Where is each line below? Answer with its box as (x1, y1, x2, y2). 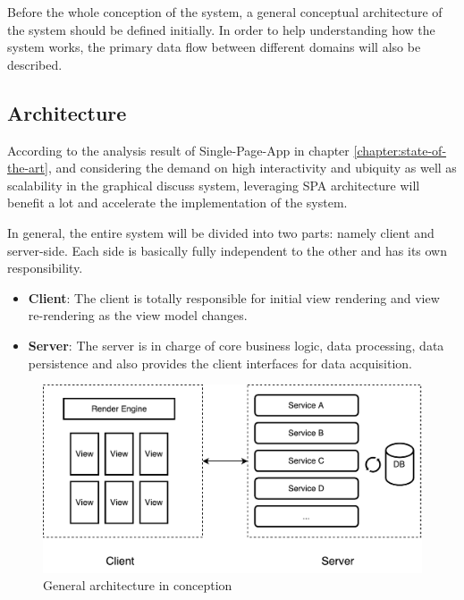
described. (7, 55, 63, 73)
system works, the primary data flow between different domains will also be (7, 38, 421, 56)
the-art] (7, 158, 48, 177)
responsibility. (7, 258, 83, 277)
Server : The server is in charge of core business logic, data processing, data (28, 335, 444, 354)
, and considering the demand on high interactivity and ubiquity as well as (47, 158, 457, 177)
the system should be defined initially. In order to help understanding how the (7, 20, 435, 38)
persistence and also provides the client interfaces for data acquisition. (28, 353, 412, 372)
